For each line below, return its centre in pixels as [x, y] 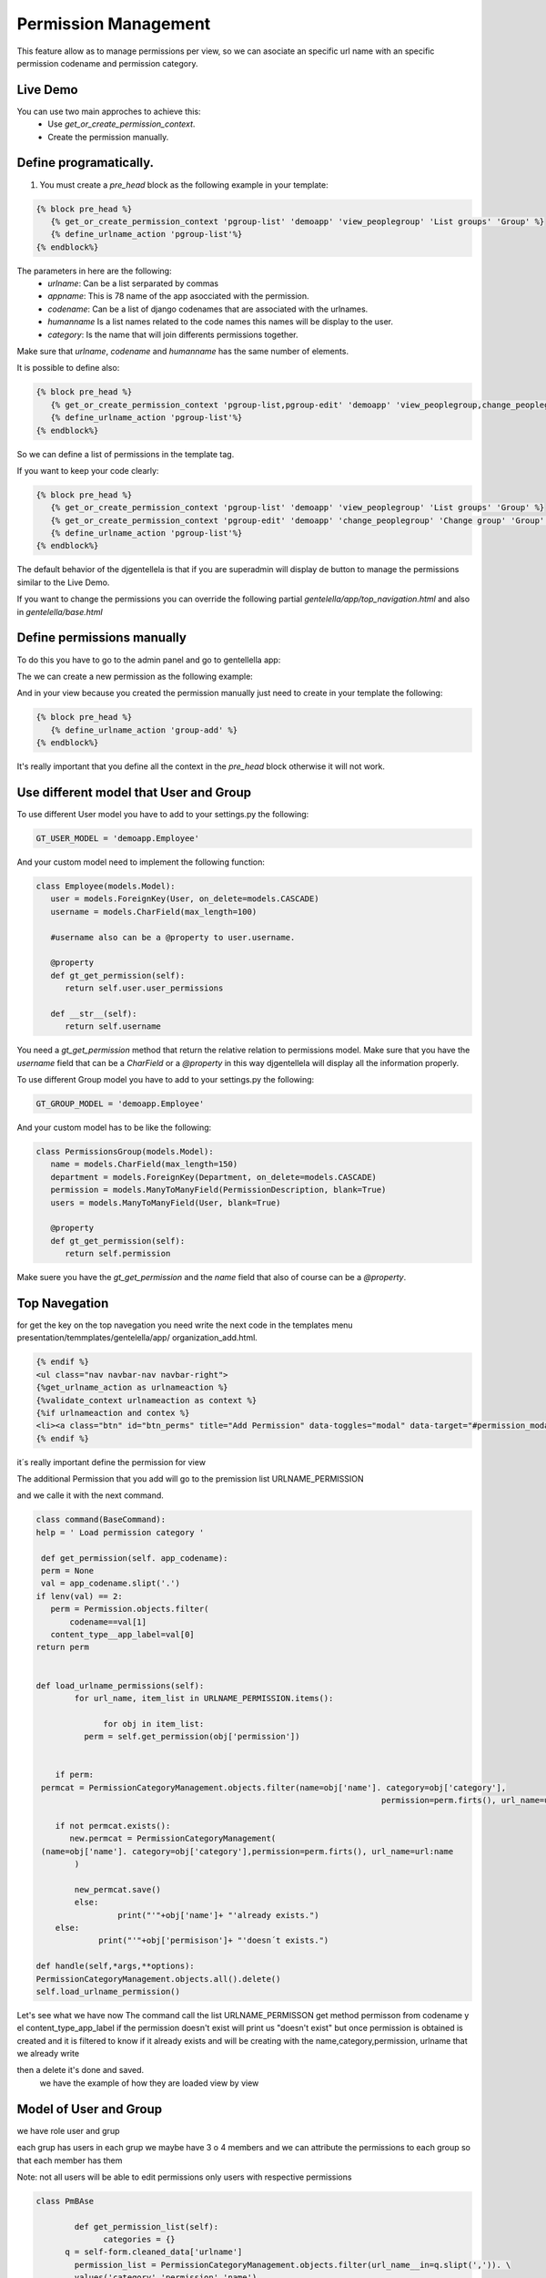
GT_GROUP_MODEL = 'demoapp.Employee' [120, 1103]
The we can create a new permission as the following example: [135, 676]
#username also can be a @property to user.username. [173, 937]
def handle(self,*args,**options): [115, 1966]
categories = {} [140, 2240]
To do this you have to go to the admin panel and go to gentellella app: [149, 660]
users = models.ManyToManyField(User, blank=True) [166, 1202]
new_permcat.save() [117, 1889]
